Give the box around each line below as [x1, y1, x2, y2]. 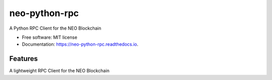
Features [9, 54, 38, 63]
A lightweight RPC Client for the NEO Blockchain [9, 68, 110, 74]
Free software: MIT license [22, 34, 78, 40]
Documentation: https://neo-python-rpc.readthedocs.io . [22, 41, 139, 47]
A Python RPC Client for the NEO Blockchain [9, 25, 102, 31]
